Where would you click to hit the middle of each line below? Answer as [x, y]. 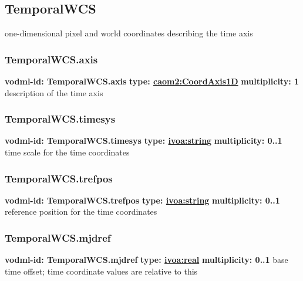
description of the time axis [54, 92]
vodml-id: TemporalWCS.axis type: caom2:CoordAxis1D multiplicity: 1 [152, 81]
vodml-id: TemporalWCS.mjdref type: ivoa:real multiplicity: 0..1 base [147, 260]
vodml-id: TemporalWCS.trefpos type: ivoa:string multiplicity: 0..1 [142, 200]
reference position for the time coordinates [81, 211]
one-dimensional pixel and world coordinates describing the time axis [129, 33]
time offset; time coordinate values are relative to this [101, 271]
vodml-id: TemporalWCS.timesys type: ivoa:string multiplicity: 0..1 [144, 140]
